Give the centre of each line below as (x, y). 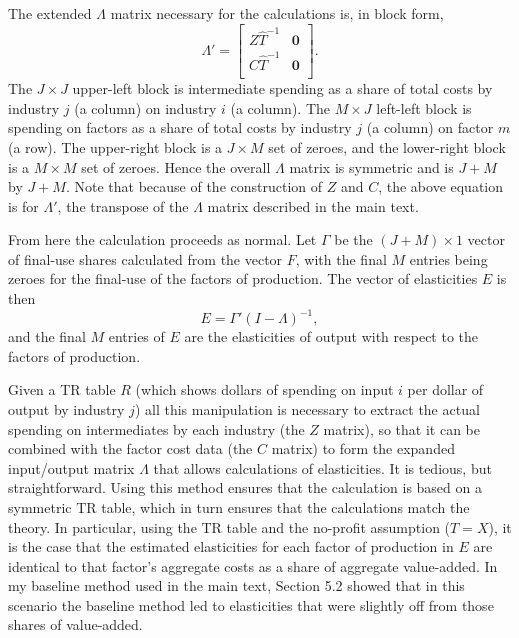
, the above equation (441, 186)
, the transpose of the (123, 205)
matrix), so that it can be (402, 428)
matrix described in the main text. (313, 205)
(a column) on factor (430, 127)
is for (23, 205)
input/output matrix (71, 467)
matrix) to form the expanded (363, 448)
